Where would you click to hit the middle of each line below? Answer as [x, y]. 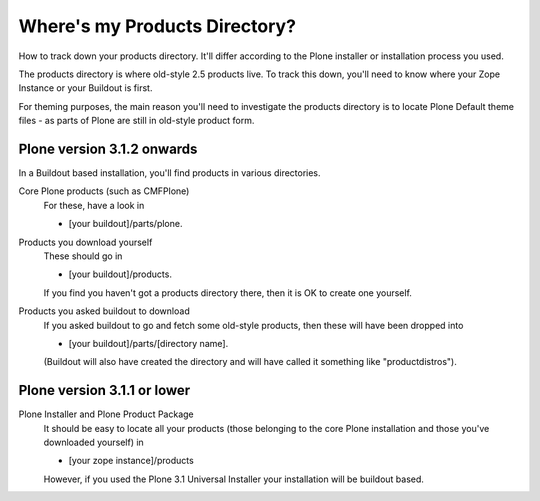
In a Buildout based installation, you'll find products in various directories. [169, 173]
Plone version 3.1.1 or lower [104, 390]
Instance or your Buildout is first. [85, 88]
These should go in [83, 256]
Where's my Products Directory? [157, 26]
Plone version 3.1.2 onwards [108, 148]
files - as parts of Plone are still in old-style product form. [136, 121]
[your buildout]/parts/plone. [125, 224]
